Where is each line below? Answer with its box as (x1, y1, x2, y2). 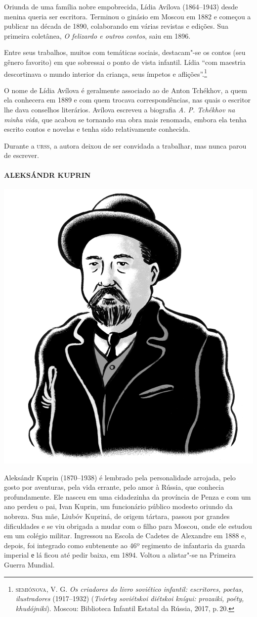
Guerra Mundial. (4, 560, 55, 570)
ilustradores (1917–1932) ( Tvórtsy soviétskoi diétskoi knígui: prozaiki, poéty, (15, 593, 244, 604)
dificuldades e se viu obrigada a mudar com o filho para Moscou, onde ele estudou (4, 520, 252, 531)
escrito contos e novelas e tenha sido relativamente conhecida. (4, 124, 190, 134)
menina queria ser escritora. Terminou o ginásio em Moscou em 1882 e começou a (4, 11, 251, 21)
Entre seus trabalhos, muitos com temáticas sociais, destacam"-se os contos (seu (4, 47, 246, 57)
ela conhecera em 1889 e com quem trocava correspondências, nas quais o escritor (4, 95, 251, 105)
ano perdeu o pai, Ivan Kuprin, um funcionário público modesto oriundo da (4, 501, 233, 512)
